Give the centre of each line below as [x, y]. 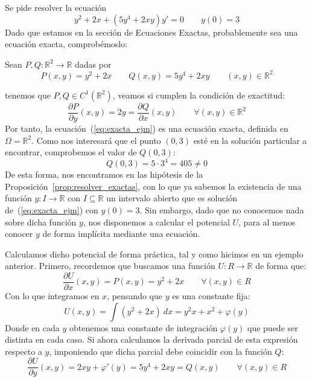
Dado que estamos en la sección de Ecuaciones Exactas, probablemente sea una [151, 32]
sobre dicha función [41, 222]
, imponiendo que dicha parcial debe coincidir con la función [161, 351]
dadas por [93, 64]
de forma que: [281, 266]
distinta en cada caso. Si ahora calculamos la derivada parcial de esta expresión [151, 339]
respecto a [24, 351]
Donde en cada [32, 327]
